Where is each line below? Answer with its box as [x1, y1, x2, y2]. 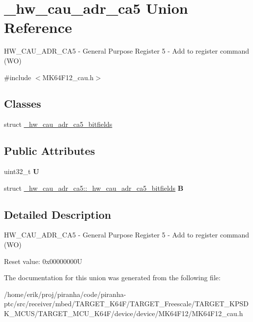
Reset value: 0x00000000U [4, 256, 83, 266]
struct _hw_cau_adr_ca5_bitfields [4, 119, 112, 129]
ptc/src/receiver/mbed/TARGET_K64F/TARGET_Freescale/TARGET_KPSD [4, 298, 249, 309]
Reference [4, 17, 72, 37]
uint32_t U [4, 166, 39, 176]
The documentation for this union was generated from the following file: [4, 272, 221, 283]
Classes [4, 96, 41, 111]
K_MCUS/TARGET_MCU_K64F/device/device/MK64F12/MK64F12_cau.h [4, 308, 243, 319]
